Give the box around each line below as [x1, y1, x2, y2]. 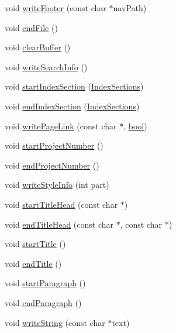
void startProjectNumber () [5, 139, 103, 152]
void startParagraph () [5, 277, 86, 289]
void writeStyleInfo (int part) [5, 178, 109, 191]
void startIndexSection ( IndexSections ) [5, 80, 144, 92]
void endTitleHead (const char [5, 218, 114, 230]
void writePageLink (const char [5, 119, 117, 132]
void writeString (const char [5, 316, 105, 328]
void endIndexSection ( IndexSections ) [5, 99, 140, 112]
